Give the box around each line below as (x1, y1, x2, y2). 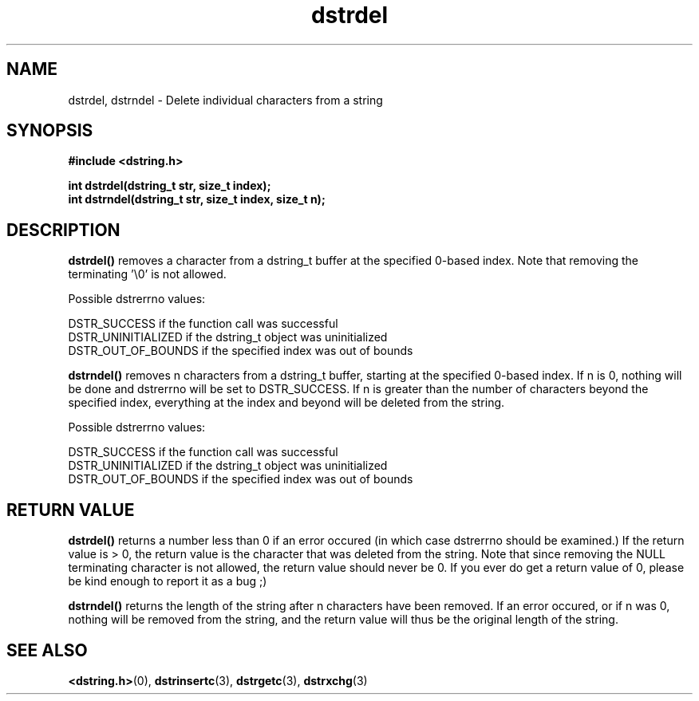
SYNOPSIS (6, 120, 93, 141)
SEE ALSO (6, 640, 88, 660)
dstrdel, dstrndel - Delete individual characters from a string (68, 93, 383, 107)
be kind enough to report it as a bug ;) (68, 574, 267, 589)
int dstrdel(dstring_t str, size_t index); (68, 179, 271, 193)
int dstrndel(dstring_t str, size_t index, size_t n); (68, 192, 326, 207)
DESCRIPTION (6, 219, 120, 240)
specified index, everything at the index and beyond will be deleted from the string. (68, 396, 505, 410)
